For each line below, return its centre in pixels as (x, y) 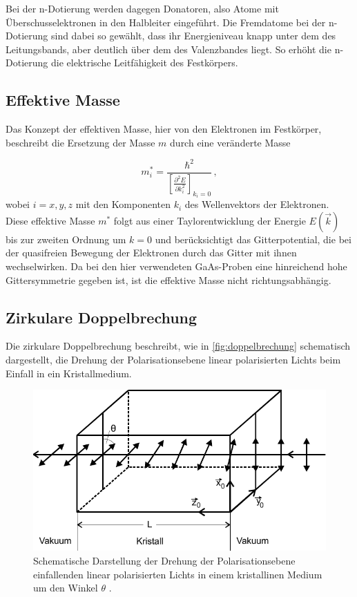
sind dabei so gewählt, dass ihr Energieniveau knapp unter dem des (193, 36)
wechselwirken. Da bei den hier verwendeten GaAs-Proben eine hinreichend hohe (176, 266)
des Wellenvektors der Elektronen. (257, 204)
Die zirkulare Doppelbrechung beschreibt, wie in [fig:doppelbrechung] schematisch (178, 346)
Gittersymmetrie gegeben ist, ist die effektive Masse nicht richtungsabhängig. (168, 279)
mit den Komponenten (123, 204)
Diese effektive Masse (50, 220)
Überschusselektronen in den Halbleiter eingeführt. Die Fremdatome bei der (166, 22)
